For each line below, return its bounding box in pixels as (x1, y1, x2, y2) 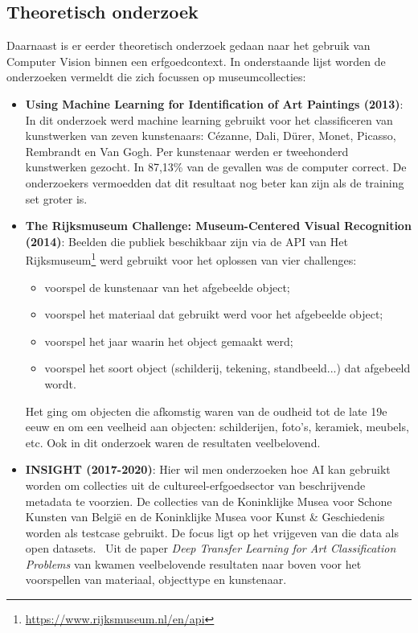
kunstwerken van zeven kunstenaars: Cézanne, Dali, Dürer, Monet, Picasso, (25, 127, 396, 144)
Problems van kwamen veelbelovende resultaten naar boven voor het (25, 555, 362, 572)
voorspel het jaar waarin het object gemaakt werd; (44, 332, 293, 349)
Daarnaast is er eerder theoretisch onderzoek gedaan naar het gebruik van (6, 37, 371, 54)
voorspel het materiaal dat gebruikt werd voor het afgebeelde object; (44, 306, 383, 323)
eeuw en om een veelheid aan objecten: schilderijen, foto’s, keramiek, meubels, (25, 418, 409, 435)
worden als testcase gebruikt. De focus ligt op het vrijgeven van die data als (25, 524, 400, 541)
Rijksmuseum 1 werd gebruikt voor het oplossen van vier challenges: (25, 249, 357, 268)
